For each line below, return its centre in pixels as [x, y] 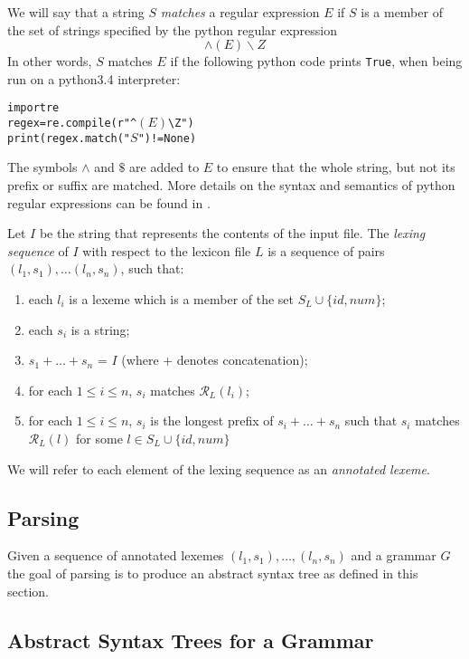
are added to [164, 167]
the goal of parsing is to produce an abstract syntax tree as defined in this [213, 573]
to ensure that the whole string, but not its [336, 167]
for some [99, 438]
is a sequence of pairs [326, 250]
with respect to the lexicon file [167, 250]
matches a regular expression [240, 12]
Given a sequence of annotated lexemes [116, 555]
